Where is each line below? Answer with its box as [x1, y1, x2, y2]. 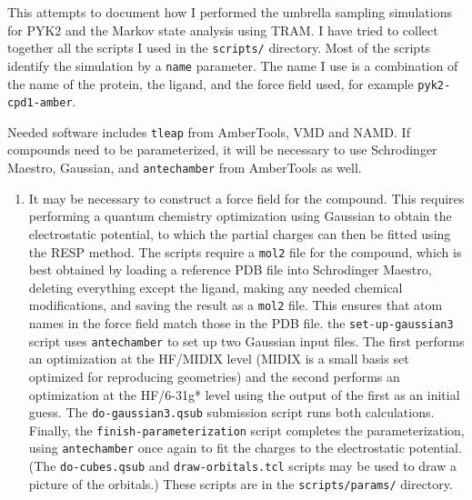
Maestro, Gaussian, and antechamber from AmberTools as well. [7, 158, 362, 177]
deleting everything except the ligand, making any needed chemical [28, 277, 403, 296]
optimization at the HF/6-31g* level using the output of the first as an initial [28, 385, 460, 404]
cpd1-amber [7, 96, 73, 110]
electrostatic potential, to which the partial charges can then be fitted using [28, 224, 451, 243]
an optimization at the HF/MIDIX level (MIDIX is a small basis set [28, 349, 409, 368]
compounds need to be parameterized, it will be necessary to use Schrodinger [7, 140, 437, 159]
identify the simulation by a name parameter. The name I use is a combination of [7, 55, 458, 75]
